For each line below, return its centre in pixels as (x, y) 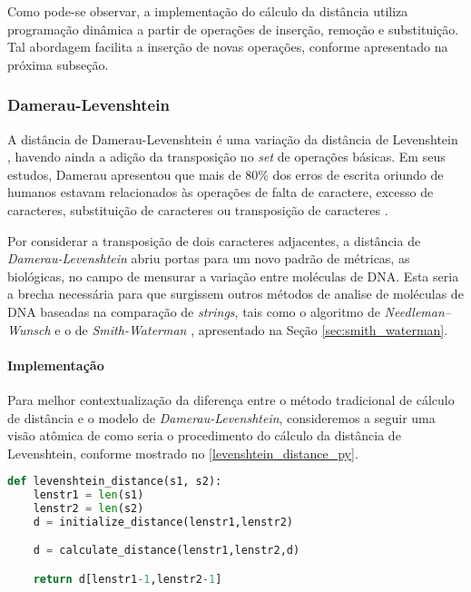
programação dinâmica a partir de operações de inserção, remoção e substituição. (233, 29)
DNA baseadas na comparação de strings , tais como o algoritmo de (194, 311)
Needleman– (417, 311)
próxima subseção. (58, 64)
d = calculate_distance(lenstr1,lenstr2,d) (167, 551)
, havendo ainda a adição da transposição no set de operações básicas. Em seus (226, 157)
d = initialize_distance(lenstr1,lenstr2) (163, 522)
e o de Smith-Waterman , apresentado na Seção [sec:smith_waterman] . (251, 329)
